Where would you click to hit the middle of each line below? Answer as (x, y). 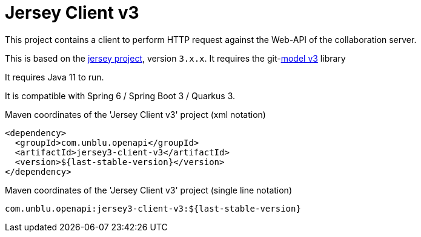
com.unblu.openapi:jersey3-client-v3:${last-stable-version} (153, 208)
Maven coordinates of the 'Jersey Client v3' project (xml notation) (135, 114)
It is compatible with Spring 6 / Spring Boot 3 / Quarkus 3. (120, 96)
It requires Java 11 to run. (55, 77)
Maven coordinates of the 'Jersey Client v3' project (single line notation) (148, 190)
